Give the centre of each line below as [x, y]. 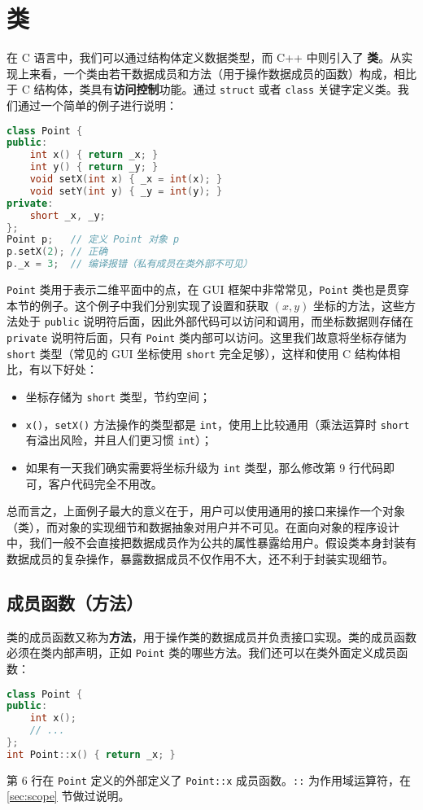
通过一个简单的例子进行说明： [97, 105]
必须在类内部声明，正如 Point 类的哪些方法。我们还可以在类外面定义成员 [202, 652]
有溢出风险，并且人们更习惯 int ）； [119, 440]
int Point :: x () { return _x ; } [91, 754]
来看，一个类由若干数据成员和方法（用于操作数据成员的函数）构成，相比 [222, 73]
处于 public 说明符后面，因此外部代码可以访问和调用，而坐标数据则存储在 [216, 321]
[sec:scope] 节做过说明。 [68, 796]
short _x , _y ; [68, 215]
